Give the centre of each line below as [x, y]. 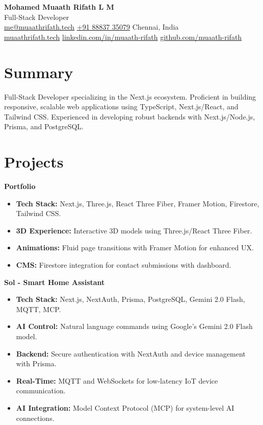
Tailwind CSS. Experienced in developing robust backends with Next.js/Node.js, [130, 116]
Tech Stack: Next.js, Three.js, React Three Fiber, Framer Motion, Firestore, [138, 203]
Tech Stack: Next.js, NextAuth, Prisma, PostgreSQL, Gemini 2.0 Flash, [130, 299]
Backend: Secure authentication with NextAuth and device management [131, 353]
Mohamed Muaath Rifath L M [59, 7]
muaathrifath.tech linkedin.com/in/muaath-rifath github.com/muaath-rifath [123, 37]
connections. [35, 418]
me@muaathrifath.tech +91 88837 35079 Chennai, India [91, 27]
